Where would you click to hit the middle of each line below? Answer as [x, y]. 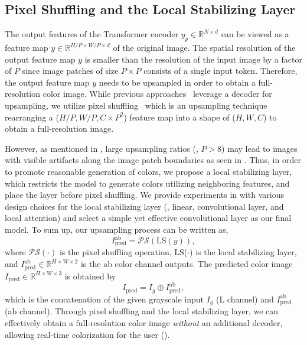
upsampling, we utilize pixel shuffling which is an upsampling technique [136, 105]
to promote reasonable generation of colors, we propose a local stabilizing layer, [148, 171]
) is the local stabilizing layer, [243, 252]
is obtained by [90, 276]
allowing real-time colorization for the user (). [87, 334]
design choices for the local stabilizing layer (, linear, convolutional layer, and [144, 206]
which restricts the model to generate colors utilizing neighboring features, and [147, 183]
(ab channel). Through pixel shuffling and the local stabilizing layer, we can [142, 311]
